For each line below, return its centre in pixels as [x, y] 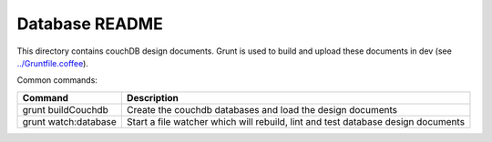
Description [153, 97]
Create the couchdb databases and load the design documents [262, 109]
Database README [90, 24]
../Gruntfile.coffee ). [52, 63]
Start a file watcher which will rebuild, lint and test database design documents [295, 121]
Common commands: [57, 80]
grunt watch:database [70, 121]
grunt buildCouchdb [65, 109]
